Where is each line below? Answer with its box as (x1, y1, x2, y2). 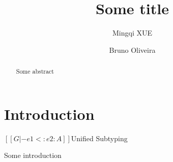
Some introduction (4, 150, 62, 160)
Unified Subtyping (71, 133, 128, 143)
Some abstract (16, 67, 54, 76)
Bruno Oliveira (109, 44, 156, 55)
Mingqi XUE (112, 27, 152, 38)
